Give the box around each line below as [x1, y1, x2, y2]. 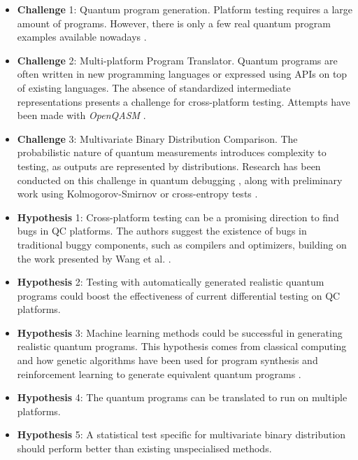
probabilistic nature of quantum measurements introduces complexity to [17, 145, 327, 160]
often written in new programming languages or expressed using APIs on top [17, 67, 348, 81]
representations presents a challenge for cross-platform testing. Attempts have [17, 94, 350, 109]
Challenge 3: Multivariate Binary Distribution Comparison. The [17, 131, 298, 146]
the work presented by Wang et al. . [17, 251, 171, 265]
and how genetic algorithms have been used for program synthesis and [17, 353, 318, 368]
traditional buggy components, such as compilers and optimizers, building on [17, 237, 347, 251]
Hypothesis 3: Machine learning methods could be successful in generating [17, 325, 343, 340]
